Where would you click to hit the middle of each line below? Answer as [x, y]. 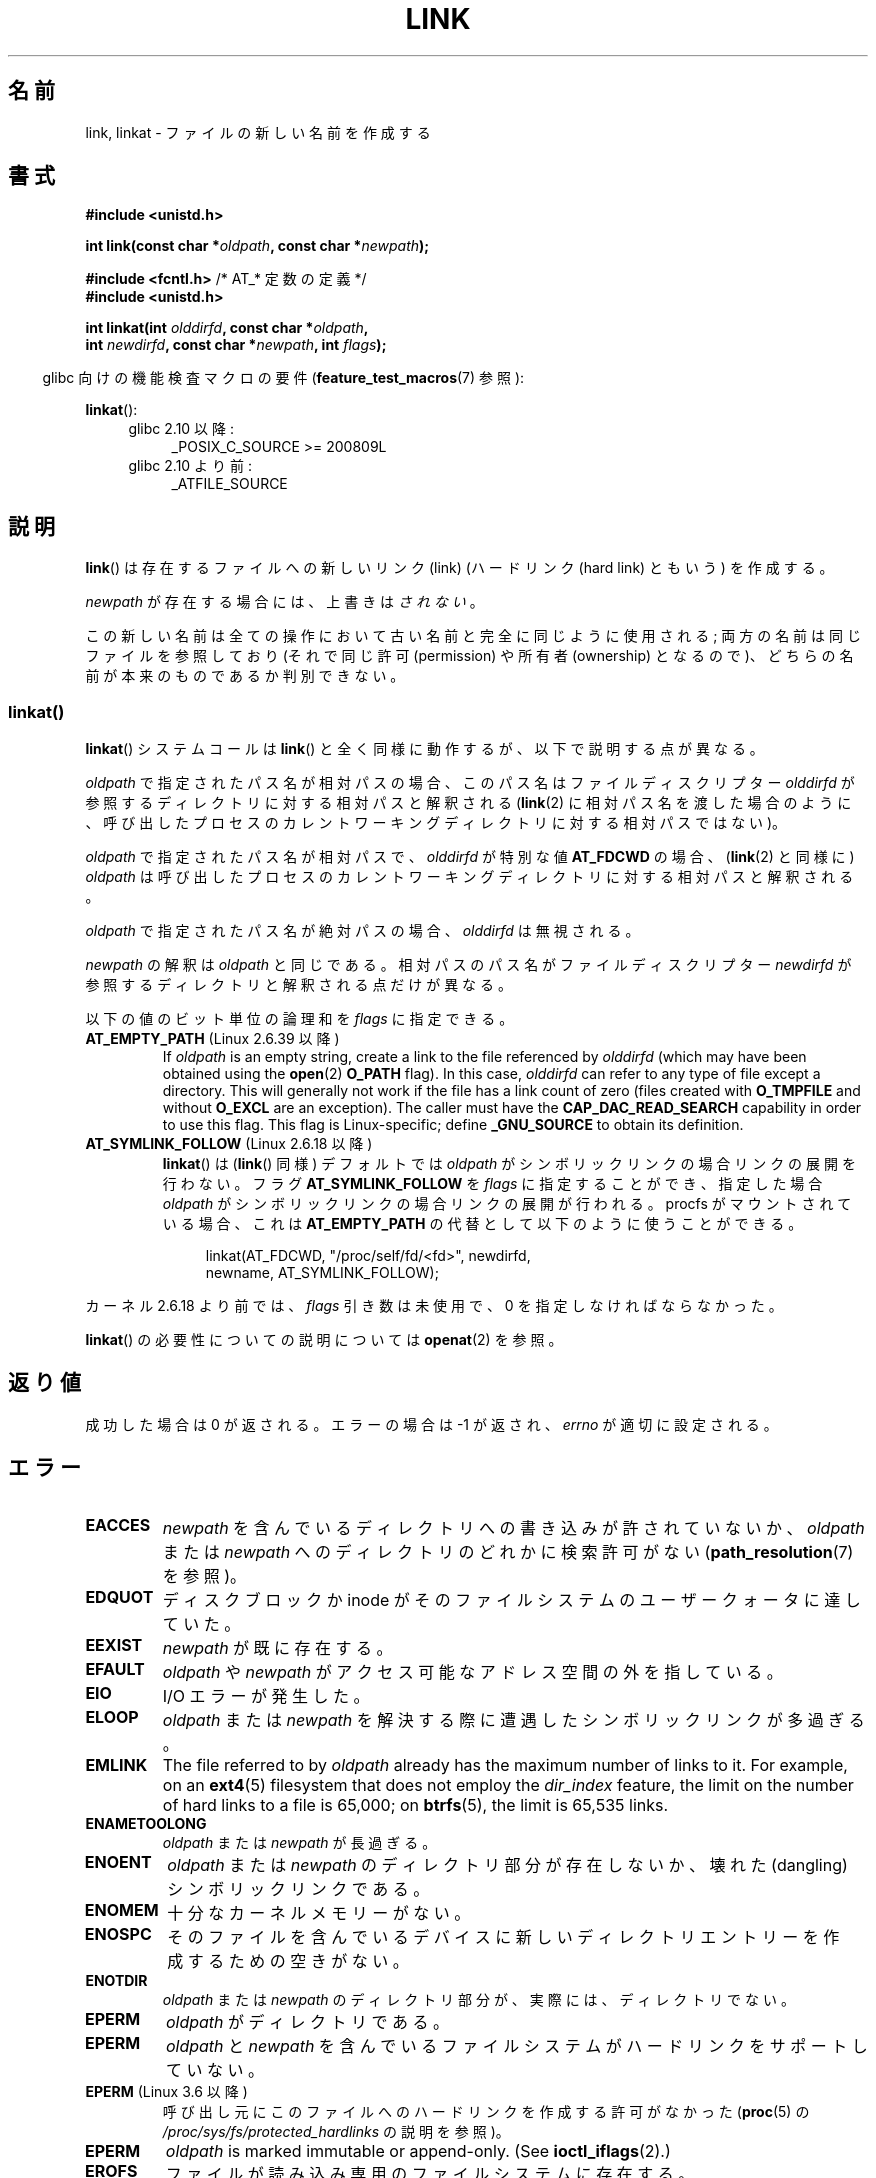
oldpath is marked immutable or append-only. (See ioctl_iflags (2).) [418, 2150]
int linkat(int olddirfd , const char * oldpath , [227, 328]
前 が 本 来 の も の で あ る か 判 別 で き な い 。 [245, 676]
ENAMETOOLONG [146, 1823]
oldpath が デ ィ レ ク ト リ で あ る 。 [307, 2021]
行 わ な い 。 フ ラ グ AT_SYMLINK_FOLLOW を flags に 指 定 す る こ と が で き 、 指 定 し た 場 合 [492, 1184]
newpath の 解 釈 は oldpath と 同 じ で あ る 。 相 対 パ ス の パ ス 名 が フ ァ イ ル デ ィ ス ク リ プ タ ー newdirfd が [468, 965]
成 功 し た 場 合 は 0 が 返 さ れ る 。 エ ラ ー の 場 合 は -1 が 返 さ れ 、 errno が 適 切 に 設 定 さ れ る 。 [431, 1424]
